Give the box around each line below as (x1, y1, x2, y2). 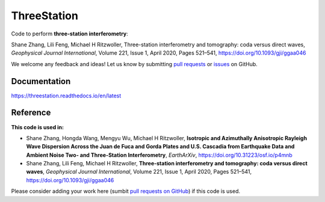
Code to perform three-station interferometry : (11, 30, 129, 37)
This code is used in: (11, 123, 64, 130)
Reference (11, 108, 51, 118)
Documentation (11, 76, 71, 87)
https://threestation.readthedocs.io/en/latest (11, 92, 122, 99)
